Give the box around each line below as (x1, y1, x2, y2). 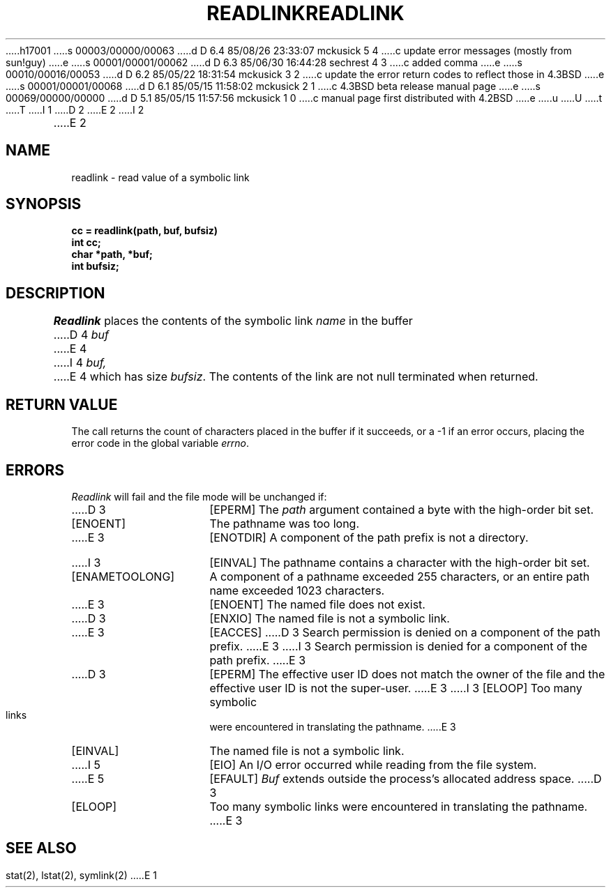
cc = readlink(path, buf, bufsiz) (71, 224, 218, 237)
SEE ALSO (6, 839, 77, 857)
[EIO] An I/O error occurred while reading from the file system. (209, 757, 537, 772)
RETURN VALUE (6, 395, 118, 413)
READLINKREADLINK (206, 1, 405, 25)
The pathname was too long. (209, 516, 360, 531)
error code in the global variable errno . (71, 437, 249, 450)
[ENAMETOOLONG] (71, 569, 175, 583)
